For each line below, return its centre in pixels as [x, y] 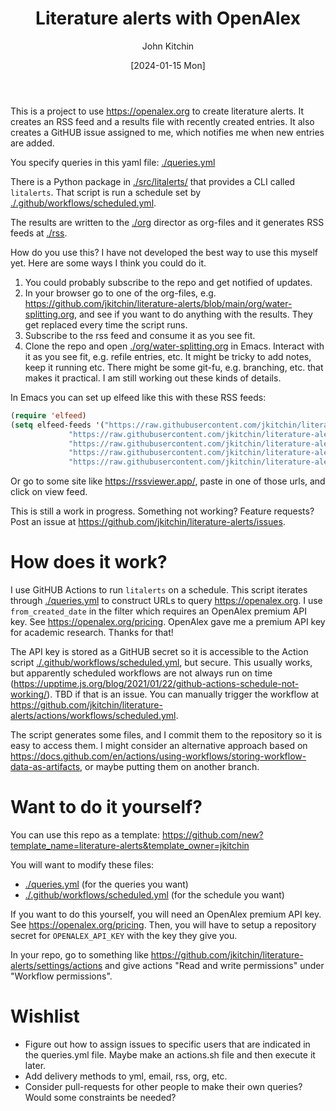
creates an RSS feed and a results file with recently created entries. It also [162, 121]
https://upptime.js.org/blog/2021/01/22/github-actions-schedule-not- [156, 684]
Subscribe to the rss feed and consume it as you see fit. [140, 335]
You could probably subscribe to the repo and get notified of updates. [168, 282]
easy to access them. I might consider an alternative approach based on [159, 746]
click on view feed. [49, 492]
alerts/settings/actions [56, 966]
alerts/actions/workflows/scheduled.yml [93, 716]
